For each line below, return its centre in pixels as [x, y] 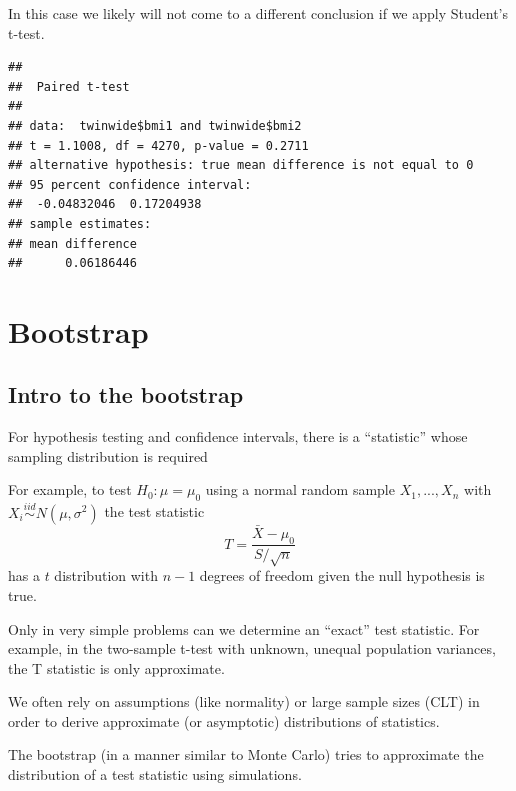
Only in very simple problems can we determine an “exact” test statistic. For [244, 628]
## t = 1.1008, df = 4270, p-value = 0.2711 [158, 145]
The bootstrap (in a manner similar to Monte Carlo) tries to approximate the [246, 754]
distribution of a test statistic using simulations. [155, 774]
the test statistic [154, 511]
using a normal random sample [300, 489]
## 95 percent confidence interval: [130, 184]
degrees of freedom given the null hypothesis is [342, 575]
